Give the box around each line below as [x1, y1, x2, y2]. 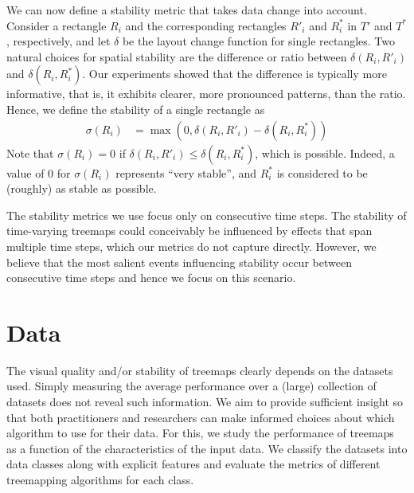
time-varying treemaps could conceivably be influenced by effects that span [6, 222, 373, 239]
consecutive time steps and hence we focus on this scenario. [6, 269, 296, 286]
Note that [6, 144, 54, 161]
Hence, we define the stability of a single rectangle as [6, 100, 265, 117]
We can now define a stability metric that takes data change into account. [6, 2, 367, 18]
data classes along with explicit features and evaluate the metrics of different [6, 456, 381, 472]
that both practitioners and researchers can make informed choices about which [6, 409, 395, 425]
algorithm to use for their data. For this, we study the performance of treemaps [6, 425, 394, 441]
